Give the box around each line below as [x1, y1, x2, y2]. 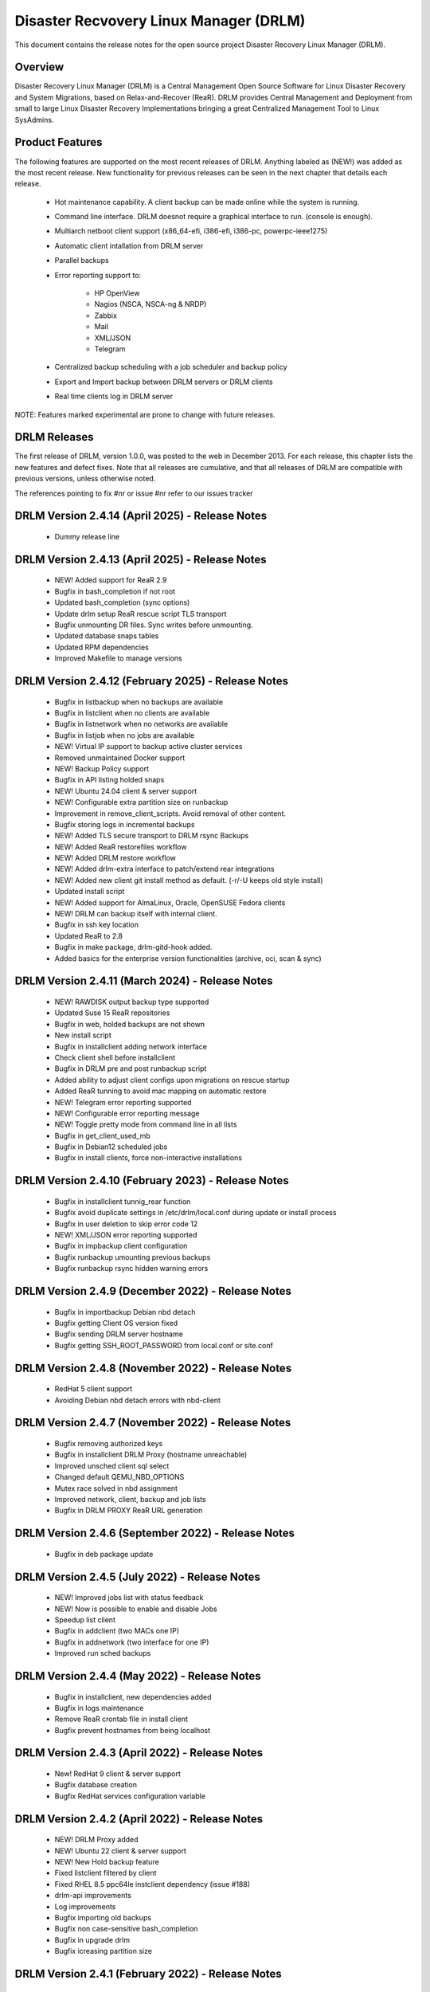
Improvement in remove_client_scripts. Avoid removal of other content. [54, 809, 287, 818]
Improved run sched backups [54, 1649, 151, 1658]
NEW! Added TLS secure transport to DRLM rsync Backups [54, 831, 249, 841]
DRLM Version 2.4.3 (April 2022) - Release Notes [14, 1746, 263, 1760]
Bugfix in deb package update [54, 1549, 154, 1559]
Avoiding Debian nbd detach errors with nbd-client [54, 1395, 221, 1405]
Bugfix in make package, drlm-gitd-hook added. [54, 943, 213, 952]
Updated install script [54, 887, 125, 896]
